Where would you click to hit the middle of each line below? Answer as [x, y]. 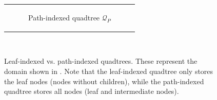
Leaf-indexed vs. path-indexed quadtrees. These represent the [101, 61]
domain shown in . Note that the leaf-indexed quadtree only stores [109, 71]
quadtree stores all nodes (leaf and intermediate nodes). [92, 91]
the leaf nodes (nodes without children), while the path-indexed [104, 81]
